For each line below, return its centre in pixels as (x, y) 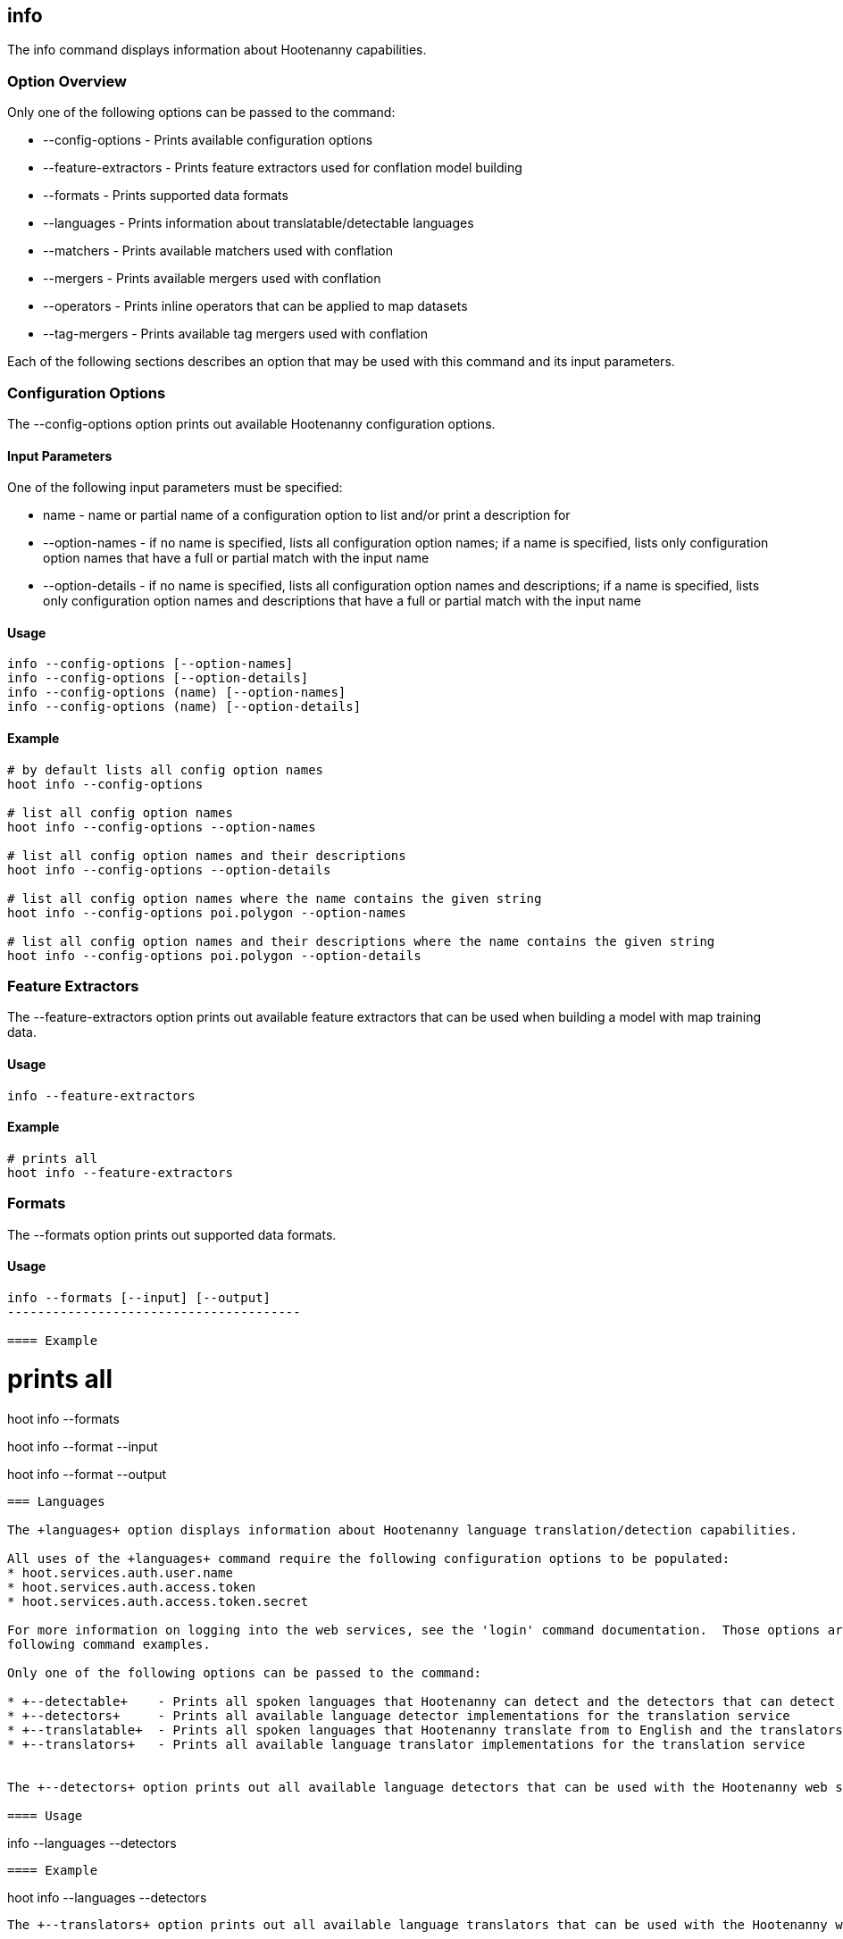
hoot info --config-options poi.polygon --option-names (207, 912)
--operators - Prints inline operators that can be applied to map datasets (255, 306)
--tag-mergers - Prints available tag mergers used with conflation (235, 334)
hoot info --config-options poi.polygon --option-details (214, 955)
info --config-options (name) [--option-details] (184, 707)
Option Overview (67, 81)
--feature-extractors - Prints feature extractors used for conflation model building (283, 168)
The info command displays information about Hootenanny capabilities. (217, 50)
